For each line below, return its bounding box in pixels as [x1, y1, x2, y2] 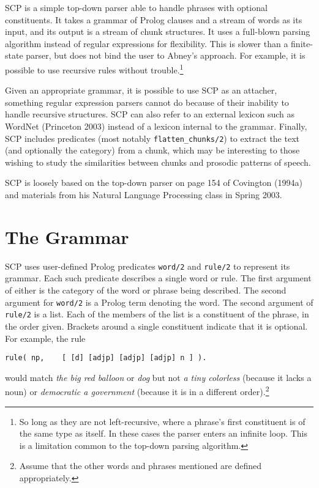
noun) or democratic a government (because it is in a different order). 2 [5, 383, 269, 397]
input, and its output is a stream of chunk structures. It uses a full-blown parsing [5, 25, 310, 38]
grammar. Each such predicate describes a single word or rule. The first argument [5, 272, 312, 284]
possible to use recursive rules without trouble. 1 [5, 61, 184, 76]
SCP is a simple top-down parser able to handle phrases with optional [5, 1, 268, 13]
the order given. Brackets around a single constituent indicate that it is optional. [5, 319, 308, 332]
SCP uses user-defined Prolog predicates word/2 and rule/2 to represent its [5, 259, 290, 272]
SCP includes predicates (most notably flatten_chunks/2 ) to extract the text [5, 131, 299, 144]
